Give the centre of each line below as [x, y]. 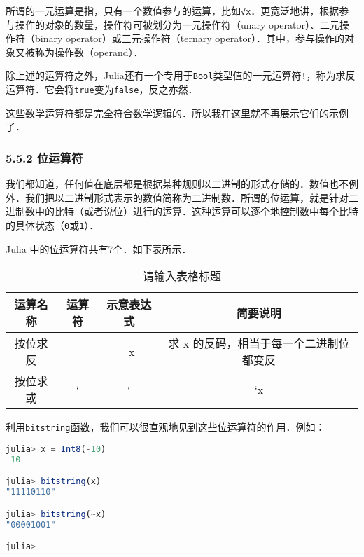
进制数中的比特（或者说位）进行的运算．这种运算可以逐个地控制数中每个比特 [182, 211]
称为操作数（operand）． [89, 51]
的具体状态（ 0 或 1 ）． [52, 225]
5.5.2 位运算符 [44, 157]
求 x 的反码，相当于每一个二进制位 [259, 343]
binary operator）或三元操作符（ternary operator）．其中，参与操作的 [190, 38]
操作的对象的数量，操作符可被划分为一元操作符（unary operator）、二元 [177, 24]
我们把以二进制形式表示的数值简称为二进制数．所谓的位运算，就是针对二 [191, 197]
